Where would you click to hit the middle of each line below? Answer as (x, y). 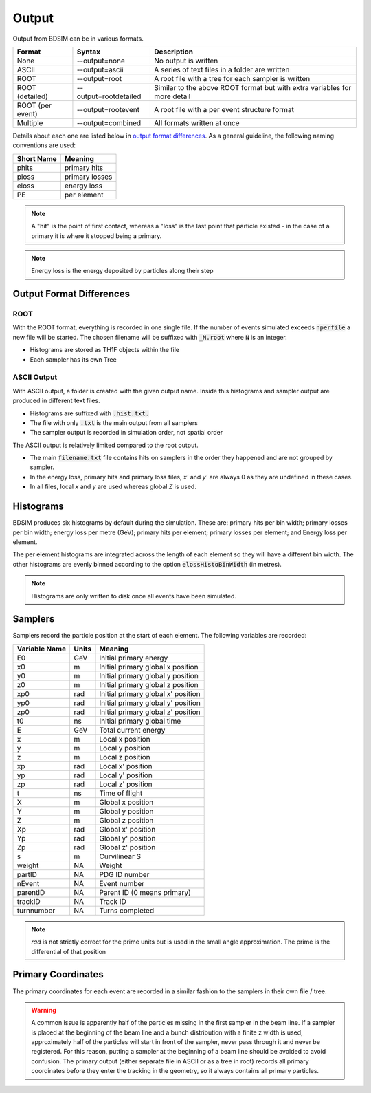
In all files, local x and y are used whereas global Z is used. (113, 487)
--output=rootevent (108, 109)
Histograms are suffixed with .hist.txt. (90, 413)
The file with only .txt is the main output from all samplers (114, 422)
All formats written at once (197, 122)
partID (27, 874)
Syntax (89, 52)
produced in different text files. (56, 401)
